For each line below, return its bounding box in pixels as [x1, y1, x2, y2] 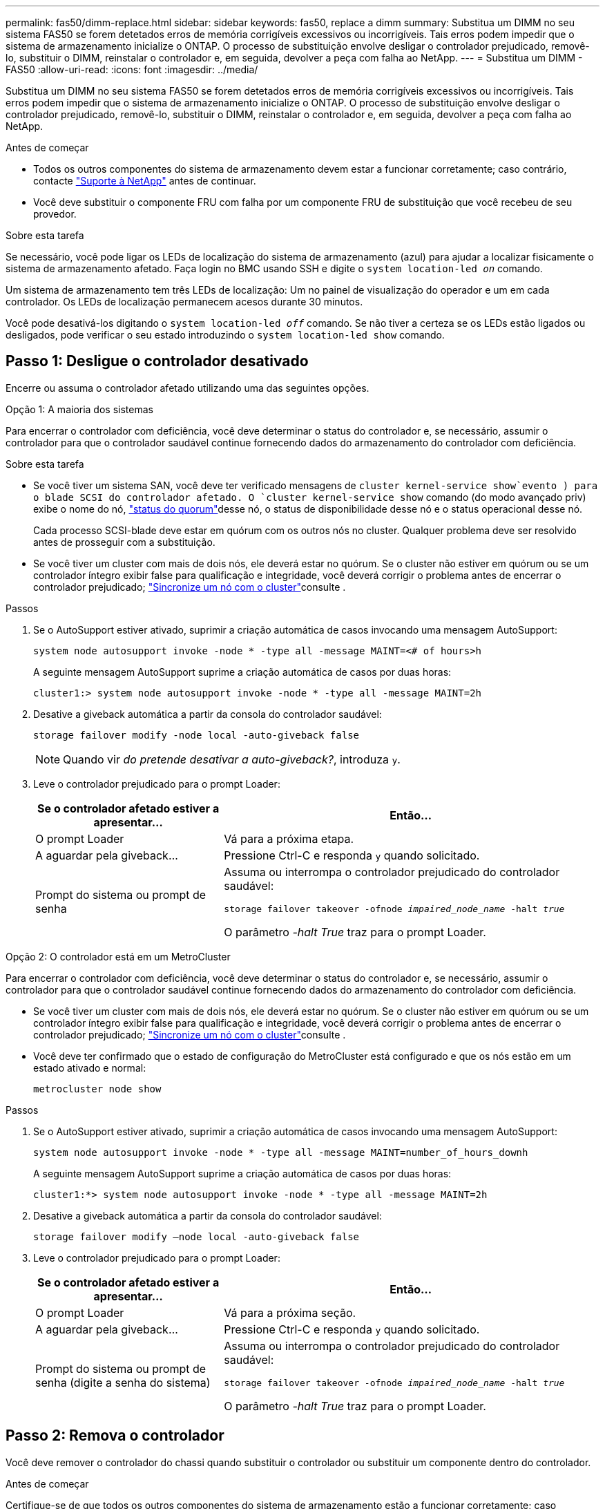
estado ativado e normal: [33, 1061, 146, 1074]
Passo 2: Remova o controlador [6, 1427, 224, 1445]
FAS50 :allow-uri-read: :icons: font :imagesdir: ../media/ [6, 64, 258, 75]
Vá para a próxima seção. [224, 1305, 356, 1320]
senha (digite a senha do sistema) [35, 1376, 211, 1390]
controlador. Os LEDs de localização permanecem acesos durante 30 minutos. [6, 296, 363, 307]
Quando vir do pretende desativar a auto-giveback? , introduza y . [63, 752, 401, 766]
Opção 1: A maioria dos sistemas [6, 403, 153, 415]
